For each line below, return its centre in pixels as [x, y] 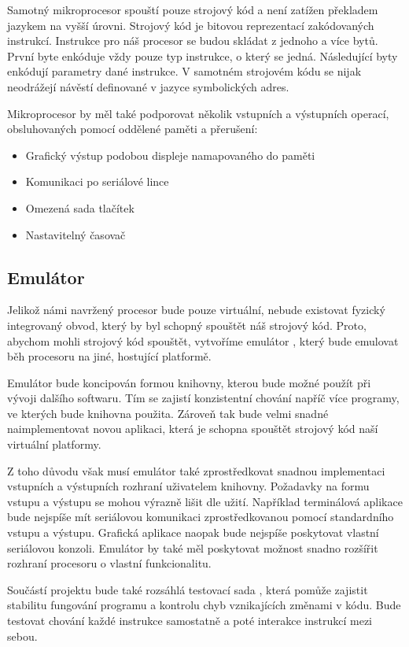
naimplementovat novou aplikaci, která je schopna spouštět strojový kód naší [193, 429]
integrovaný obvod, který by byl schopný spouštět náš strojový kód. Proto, [187, 325]
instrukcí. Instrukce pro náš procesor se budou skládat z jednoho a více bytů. [193, 41]
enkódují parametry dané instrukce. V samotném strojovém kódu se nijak [184, 71]
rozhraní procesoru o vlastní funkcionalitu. [109, 563]
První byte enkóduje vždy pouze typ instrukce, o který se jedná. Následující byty [203, 55]
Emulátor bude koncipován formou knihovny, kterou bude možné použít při [189, 382]
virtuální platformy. [54, 444]
